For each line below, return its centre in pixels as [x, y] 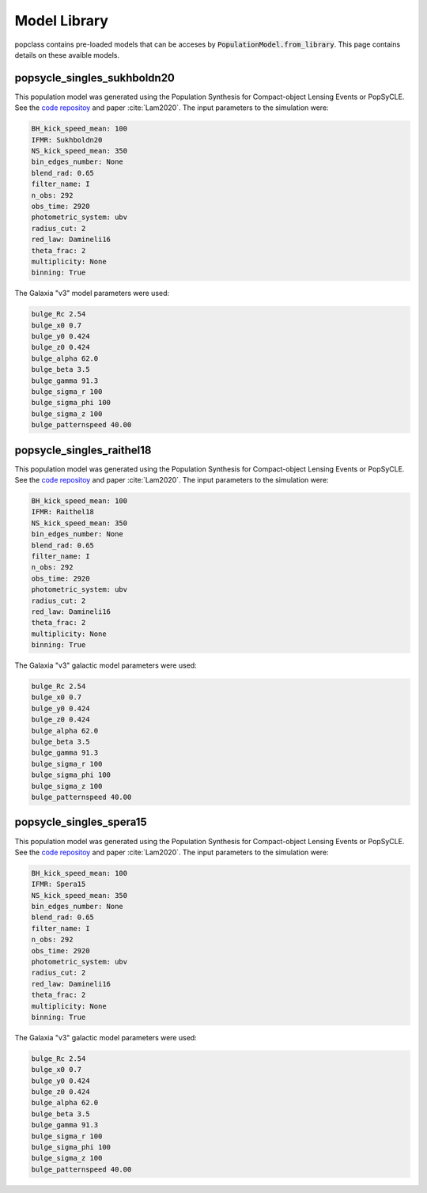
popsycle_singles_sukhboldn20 [95, 78]
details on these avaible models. [67, 55]
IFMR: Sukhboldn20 [67, 140]
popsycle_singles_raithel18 [83, 450]
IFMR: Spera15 [59, 884]
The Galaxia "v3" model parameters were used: [92, 294]
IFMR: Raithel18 [63, 512]
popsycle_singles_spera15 [81, 822]
